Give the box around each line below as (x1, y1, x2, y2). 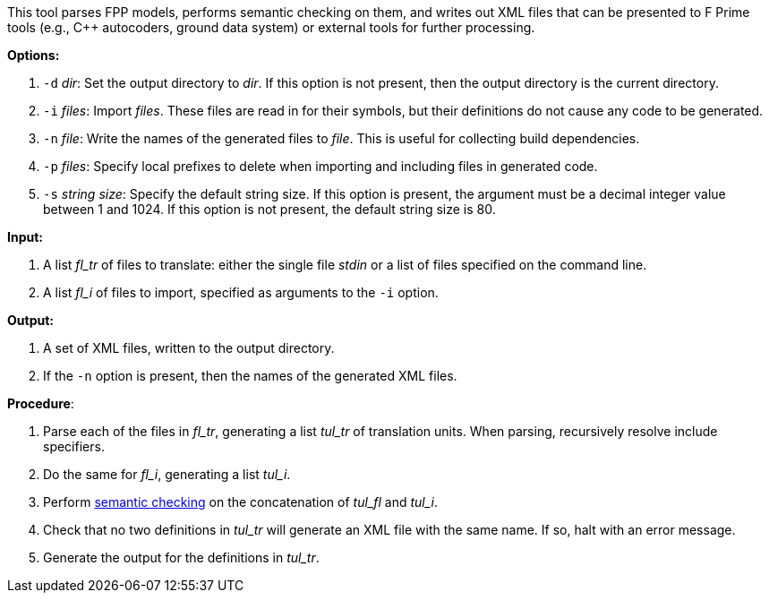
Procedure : (7, 396, 74, 411)
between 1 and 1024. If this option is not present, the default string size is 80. (43, 201, 496, 217)
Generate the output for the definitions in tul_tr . (43, 550, 320, 565)
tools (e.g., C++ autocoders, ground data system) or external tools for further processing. (7, 20, 535, 35)
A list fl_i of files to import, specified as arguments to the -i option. (43, 285, 439, 300)
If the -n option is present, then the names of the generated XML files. (43, 368, 457, 383)
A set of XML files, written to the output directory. (43, 340, 335, 356)
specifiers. (43, 439, 105, 454)
